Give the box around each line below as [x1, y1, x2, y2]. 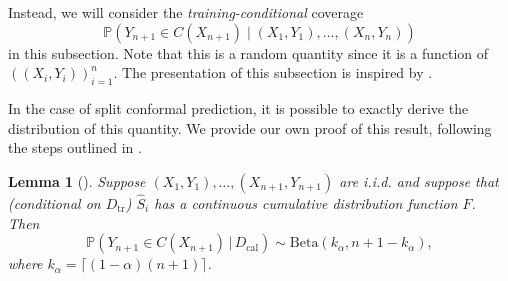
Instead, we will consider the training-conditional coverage [8, 2, 364, 22]
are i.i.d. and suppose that [339, 170, 499, 191]
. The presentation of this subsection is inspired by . [113, 62, 433, 83]
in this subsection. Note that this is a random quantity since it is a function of [8, 42, 489, 63]
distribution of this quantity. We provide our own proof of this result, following [8, 117, 492, 138]
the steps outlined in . [8, 137, 142, 158]
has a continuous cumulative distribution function [154, 192, 458, 213]
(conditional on [8, 192, 101, 213]
